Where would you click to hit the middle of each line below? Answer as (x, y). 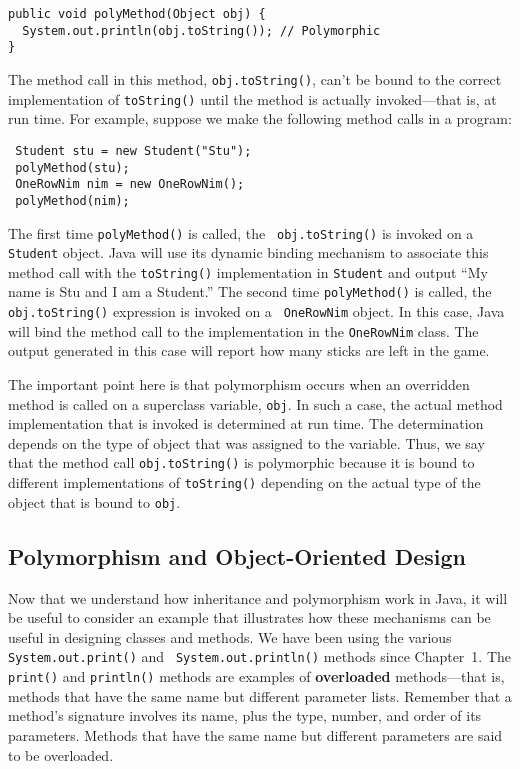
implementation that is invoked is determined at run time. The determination (246, 423)
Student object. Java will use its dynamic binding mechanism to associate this (248, 252)
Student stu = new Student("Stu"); (133, 150)
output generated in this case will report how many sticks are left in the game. (249, 350)
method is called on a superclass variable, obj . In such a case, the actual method (255, 403)
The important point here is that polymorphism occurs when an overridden (239, 384)
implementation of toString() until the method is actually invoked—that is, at (252, 98)
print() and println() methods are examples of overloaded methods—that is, (256, 676)
